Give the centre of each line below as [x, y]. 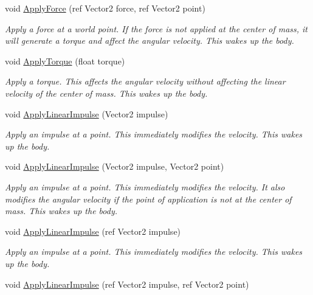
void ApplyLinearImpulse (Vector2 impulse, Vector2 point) [115, 166]
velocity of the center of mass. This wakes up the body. [106, 93]
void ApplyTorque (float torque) [65, 61]
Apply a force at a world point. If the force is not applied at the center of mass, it [156, 28]
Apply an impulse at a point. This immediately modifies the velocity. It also [145, 186]
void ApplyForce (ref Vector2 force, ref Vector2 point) [105, 8]
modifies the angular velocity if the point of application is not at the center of [148, 199]
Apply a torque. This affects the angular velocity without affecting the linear [145, 81]
